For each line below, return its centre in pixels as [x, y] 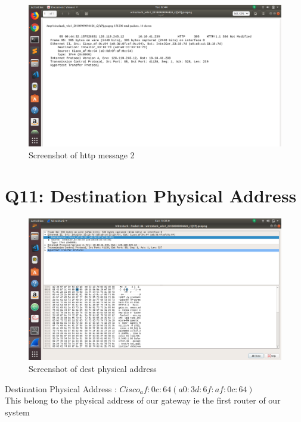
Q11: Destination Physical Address [151, 196]
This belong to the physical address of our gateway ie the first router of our [143, 400]
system [17, 412]
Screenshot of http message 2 [82, 154]
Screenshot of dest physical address [93, 369]
